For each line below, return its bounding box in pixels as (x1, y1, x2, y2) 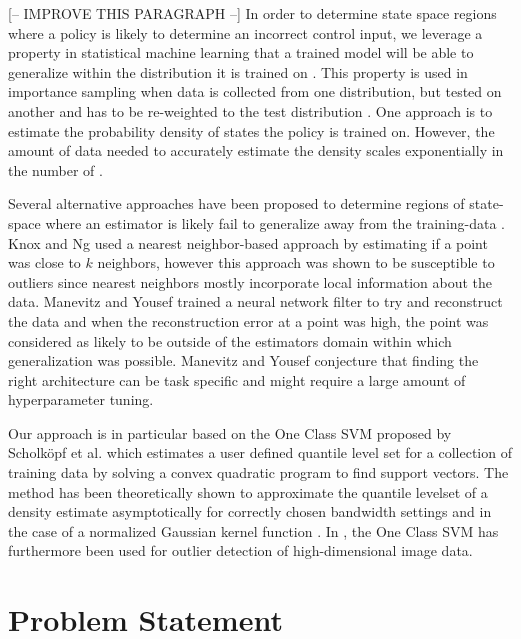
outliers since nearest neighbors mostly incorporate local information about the (8, 271, 493, 292)
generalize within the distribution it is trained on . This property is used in (8, 61, 468, 82)
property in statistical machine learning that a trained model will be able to (8, 42, 474, 63)
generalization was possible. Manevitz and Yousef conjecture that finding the (8, 350, 479, 371)
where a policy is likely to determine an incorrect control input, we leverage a (8, 22, 483, 43)
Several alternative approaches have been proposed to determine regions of (8, 193, 465, 214)
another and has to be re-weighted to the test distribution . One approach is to (8, 100, 493, 121)
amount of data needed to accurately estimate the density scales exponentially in (8, 140, 504, 161)
